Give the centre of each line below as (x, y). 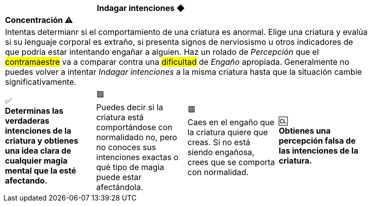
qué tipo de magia (130, 167)
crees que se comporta (231, 162)
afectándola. (120, 187)
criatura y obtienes (42, 140)
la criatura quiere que (228, 132)
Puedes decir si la (130, 107)
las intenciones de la (318, 150)
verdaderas (27, 120)
